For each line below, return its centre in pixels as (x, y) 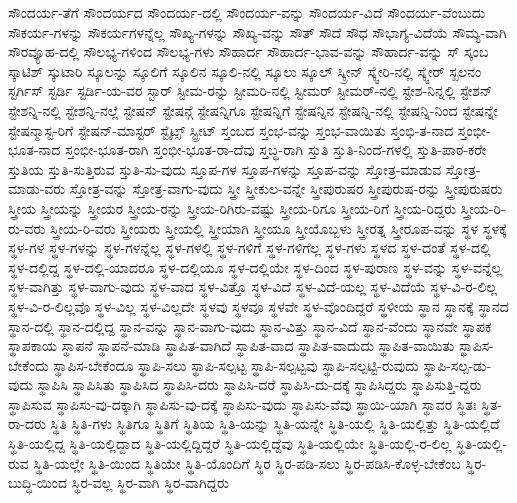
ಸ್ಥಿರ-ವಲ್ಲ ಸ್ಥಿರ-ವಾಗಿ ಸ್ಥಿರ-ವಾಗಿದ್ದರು (150, 482)
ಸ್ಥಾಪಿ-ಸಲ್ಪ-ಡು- (457, 364)
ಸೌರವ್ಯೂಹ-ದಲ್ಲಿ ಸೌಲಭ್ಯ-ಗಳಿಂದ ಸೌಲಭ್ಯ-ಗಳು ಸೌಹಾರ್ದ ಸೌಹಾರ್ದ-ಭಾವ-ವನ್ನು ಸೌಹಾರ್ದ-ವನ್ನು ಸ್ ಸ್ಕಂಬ (248, 51)
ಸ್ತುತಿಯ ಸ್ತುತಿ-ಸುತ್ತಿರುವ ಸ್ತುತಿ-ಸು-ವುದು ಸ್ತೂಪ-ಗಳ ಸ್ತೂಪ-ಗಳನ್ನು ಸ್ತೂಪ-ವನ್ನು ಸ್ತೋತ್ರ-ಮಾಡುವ (225, 168)
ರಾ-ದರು (27, 423)
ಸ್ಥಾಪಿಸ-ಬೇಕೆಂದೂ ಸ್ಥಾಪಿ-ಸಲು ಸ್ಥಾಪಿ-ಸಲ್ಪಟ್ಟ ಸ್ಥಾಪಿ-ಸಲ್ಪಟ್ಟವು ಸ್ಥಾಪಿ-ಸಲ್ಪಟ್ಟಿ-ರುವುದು (236, 364)
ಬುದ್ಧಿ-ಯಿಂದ (38, 482)
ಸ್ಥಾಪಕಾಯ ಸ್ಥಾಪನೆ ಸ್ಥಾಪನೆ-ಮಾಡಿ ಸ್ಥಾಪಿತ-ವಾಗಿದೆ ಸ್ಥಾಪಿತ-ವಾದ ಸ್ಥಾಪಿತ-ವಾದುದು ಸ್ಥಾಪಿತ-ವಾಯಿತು (231, 345)
